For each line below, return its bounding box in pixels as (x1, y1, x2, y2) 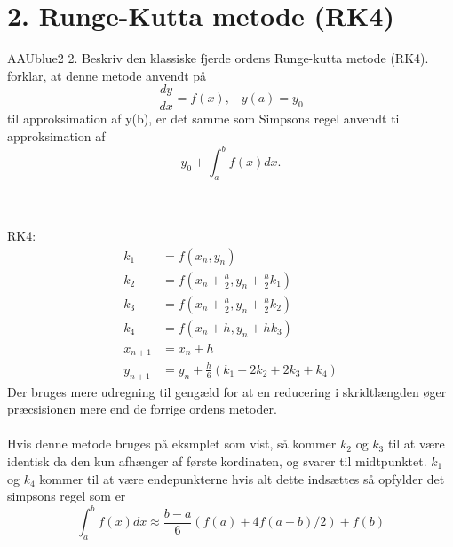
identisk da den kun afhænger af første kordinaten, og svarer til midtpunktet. (7, 451, 427, 470)
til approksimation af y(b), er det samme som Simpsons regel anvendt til (7, 109, 403, 128)
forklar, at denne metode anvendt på (7, 66, 207, 84)
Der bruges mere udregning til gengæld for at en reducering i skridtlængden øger (7, 382, 447, 400)
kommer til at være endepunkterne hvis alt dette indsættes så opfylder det (39, 469, 445, 488)
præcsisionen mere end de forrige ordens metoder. (7, 400, 277, 418)
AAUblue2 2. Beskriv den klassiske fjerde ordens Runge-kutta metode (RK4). (7, 49, 429, 67)
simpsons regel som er (7, 487, 126, 505)
